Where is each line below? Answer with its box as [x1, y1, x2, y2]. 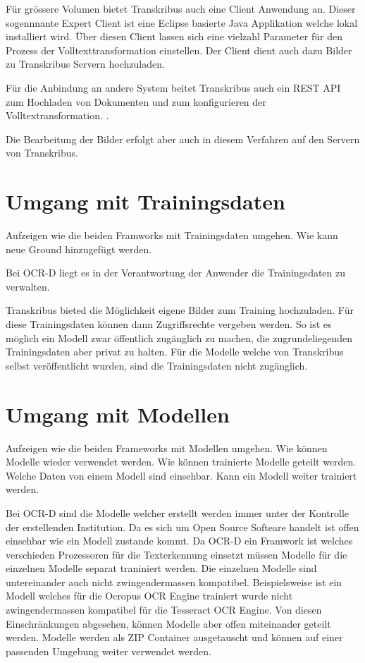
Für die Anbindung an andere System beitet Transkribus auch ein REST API [6, 80, 341, 95]
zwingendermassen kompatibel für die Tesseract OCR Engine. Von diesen [6, 602, 322, 617]
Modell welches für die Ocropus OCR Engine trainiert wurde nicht [6, 588, 293, 603]
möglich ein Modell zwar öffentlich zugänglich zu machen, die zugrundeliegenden [6, 330, 353, 345]
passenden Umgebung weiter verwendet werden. [6, 643, 211, 658]
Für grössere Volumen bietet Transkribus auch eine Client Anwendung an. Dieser [6, 1, 356, 16]
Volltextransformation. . [6, 108, 109, 123]
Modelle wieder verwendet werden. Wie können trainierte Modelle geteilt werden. [6, 454, 357, 469]
